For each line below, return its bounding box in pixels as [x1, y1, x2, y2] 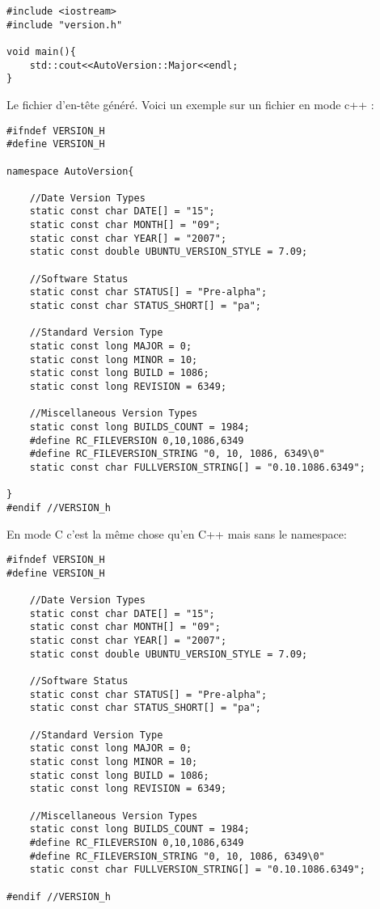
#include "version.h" [6, 19, 123, 31]
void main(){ [6, 45, 76, 57]
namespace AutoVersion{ [6, 165, 134, 177]
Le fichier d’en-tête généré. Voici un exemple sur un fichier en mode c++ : [6, 95, 374, 112]
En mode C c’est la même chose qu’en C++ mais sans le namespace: [6, 525, 347, 542]
